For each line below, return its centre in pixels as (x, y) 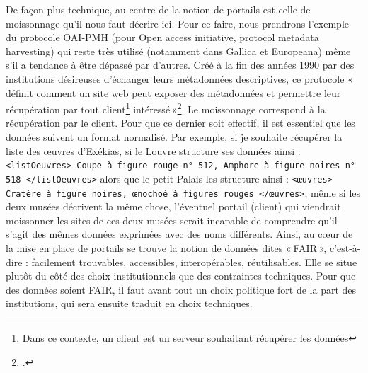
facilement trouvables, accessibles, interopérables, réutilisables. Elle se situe (194, 262)
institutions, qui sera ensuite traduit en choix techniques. (129, 303)
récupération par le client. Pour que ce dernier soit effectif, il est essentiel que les (180, 123)
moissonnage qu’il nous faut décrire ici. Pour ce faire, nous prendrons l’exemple (177, 23)
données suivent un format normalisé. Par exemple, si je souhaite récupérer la (174, 137)
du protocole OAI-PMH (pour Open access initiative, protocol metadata (162, 37)
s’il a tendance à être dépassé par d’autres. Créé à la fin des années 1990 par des (180, 65)
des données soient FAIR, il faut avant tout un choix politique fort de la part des (181, 289)
